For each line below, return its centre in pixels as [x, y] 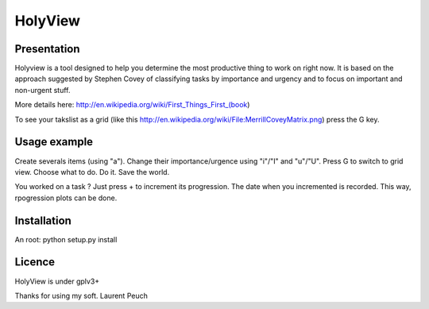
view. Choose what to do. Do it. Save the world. [92, 172]
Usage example [54, 142]
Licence [35, 262]
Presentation [47, 49]
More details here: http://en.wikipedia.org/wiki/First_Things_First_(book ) [132, 105]
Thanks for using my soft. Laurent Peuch [81, 295]
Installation [43, 220]
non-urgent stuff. [43, 90]
